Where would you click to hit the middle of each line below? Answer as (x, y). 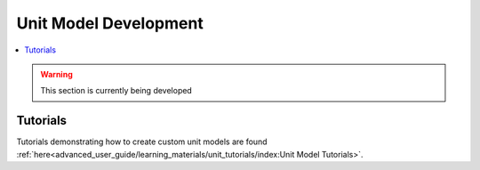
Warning (56, 74)
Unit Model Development (110, 23)
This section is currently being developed (116, 91)
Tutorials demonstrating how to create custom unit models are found (142, 142)
